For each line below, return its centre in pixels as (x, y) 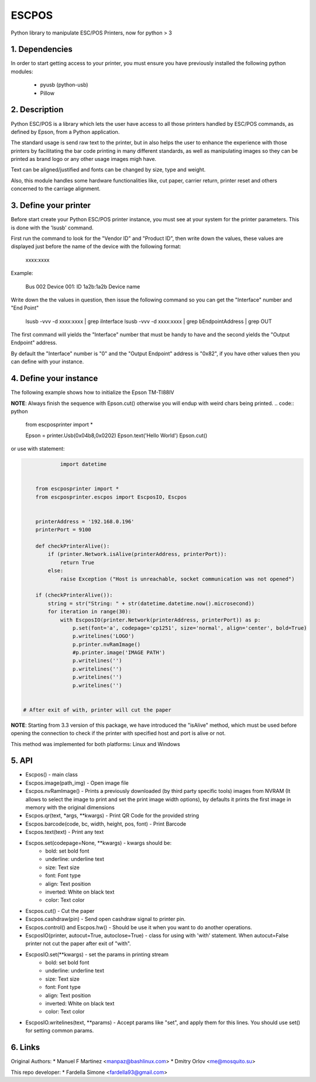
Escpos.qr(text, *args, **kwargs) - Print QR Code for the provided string (112, 816)
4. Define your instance (54, 378)
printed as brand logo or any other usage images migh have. (84, 159)
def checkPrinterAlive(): (73, 546)
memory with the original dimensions (70, 808)
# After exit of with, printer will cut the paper (97, 710)
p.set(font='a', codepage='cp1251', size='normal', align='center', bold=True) (190, 628)
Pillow (47, 93)
